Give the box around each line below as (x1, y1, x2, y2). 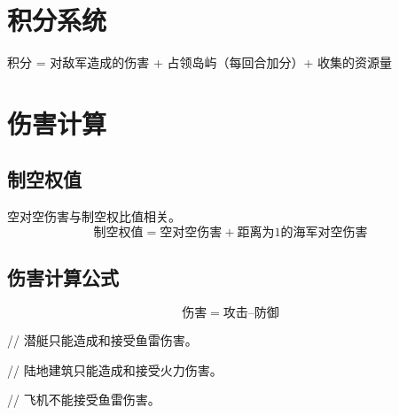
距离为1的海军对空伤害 (237, 226, 368, 239)
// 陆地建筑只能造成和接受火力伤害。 (7, 360, 223, 379)
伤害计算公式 (7, 264, 119, 291)
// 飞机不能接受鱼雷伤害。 (7, 390, 160, 409)
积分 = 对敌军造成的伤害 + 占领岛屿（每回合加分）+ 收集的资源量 (7, 53, 392, 72)
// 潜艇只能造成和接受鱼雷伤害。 (7, 331, 198, 350)
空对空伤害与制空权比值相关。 (7, 207, 181, 226)
